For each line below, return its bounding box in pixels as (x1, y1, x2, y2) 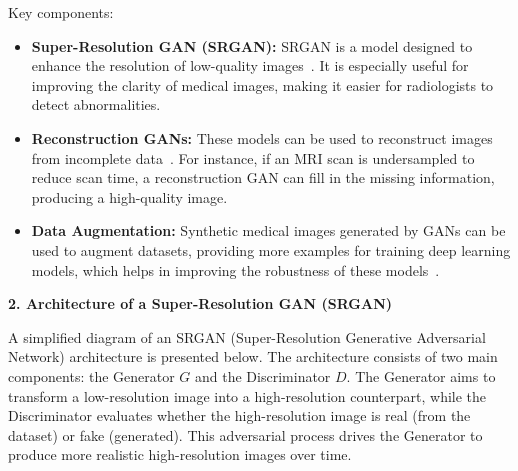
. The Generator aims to (346, 365, 496, 386)
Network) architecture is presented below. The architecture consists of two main (8, 346, 498, 367)
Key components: (8, 2, 114, 22)
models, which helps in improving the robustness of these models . (31, 259, 440, 280)
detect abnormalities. (31, 94, 161, 115)
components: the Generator (8, 365, 175, 386)
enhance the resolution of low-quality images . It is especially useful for (31, 55, 469, 76)
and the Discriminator (195, 365, 331, 386)
